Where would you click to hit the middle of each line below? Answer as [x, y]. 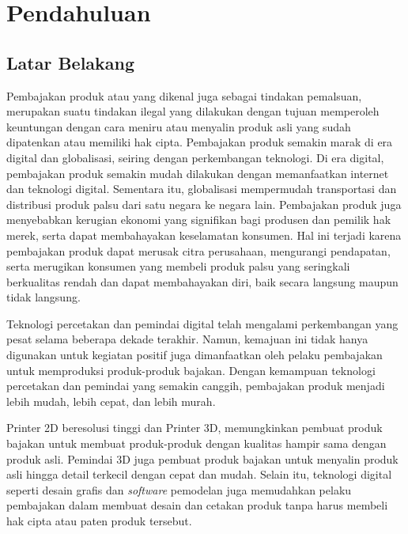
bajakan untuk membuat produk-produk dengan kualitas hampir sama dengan [196, 443]
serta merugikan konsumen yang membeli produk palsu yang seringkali [178, 266]
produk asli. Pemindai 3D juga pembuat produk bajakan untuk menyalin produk [202, 458]
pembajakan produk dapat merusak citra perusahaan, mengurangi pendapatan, [198, 250]
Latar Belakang [71, 62]
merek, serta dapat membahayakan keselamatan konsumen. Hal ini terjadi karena [204, 235]
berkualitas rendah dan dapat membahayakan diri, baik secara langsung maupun [202, 281]
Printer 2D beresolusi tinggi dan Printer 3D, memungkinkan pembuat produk [195, 428]
